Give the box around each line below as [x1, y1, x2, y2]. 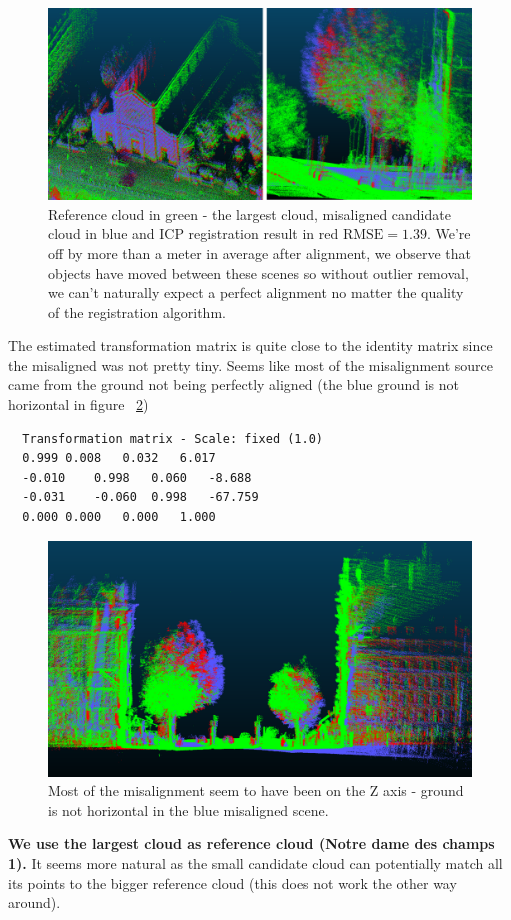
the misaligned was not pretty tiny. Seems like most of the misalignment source [8, 354, 494, 375]
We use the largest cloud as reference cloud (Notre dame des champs [8, 833, 495, 854]
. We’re [426, 223, 471, 244]
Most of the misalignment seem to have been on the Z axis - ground [48, 780, 464, 801]
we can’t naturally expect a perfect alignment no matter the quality [48, 282, 464, 303]
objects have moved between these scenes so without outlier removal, [48, 262, 469, 283]
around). [8, 892, 61, 913]
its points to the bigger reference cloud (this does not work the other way [8, 872, 457, 893]
